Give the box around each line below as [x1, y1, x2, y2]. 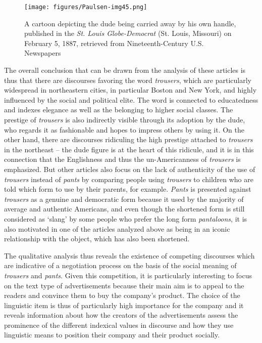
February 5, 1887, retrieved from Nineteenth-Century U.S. [24, 37, 204, 48]
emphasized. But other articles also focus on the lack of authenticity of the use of [4, 163, 255, 174]
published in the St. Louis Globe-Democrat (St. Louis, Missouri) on [24, 28, 232, 38]
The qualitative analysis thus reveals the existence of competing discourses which [4, 250, 255, 261]
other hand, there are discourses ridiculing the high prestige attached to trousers [4, 134, 253, 145]
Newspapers [24, 48, 61, 58]
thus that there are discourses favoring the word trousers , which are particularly [4, 74, 251, 85]
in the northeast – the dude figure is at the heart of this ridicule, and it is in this [4, 144, 254, 154]
